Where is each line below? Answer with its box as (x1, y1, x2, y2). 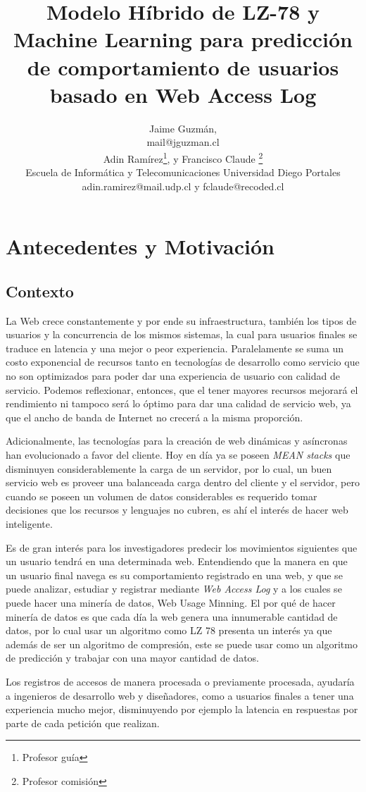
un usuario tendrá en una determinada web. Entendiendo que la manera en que (6, 554, 348, 569)
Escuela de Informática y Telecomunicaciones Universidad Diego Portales (25, 165, 341, 180)
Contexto (6, 280, 74, 302)
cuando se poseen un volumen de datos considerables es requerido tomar (6, 488, 317, 503)
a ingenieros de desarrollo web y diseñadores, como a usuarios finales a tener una (6, 688, 354, 703)
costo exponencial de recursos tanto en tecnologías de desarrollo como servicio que (6, 354, 360, 369)
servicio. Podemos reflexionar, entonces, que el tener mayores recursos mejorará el (6, 382, 358, 397)
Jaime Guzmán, (149, 120, 217, 135)
